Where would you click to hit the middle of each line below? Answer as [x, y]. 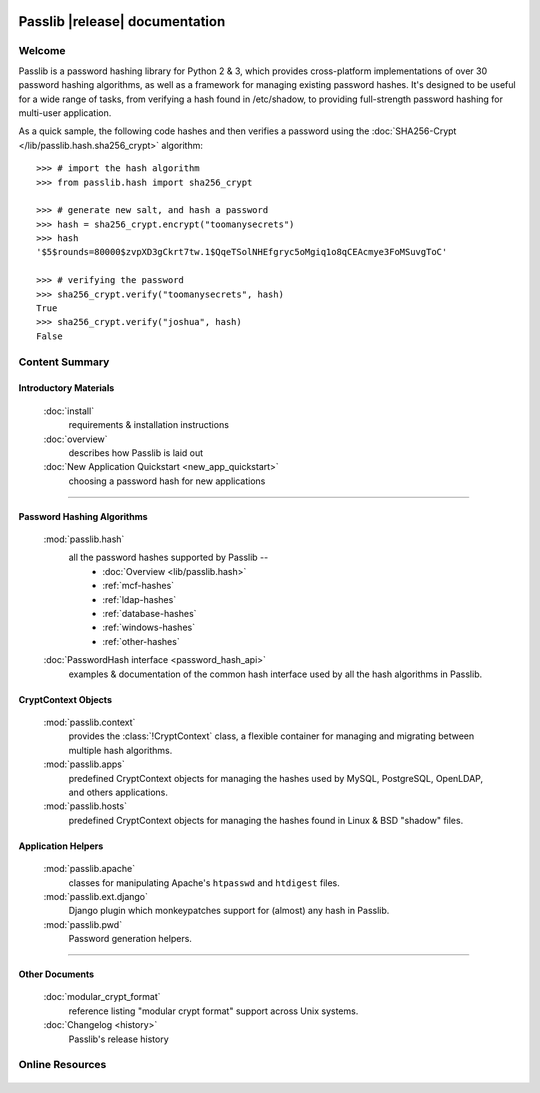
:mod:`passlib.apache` [89, 869]
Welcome [42, 51]
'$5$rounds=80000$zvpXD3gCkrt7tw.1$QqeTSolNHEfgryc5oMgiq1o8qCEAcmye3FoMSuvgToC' [242, 252]
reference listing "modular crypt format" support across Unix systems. [213, 1011]
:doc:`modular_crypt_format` [102, 997]
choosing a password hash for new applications [167, 481]
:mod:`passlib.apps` [84, 764]
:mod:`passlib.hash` [84, 539]
